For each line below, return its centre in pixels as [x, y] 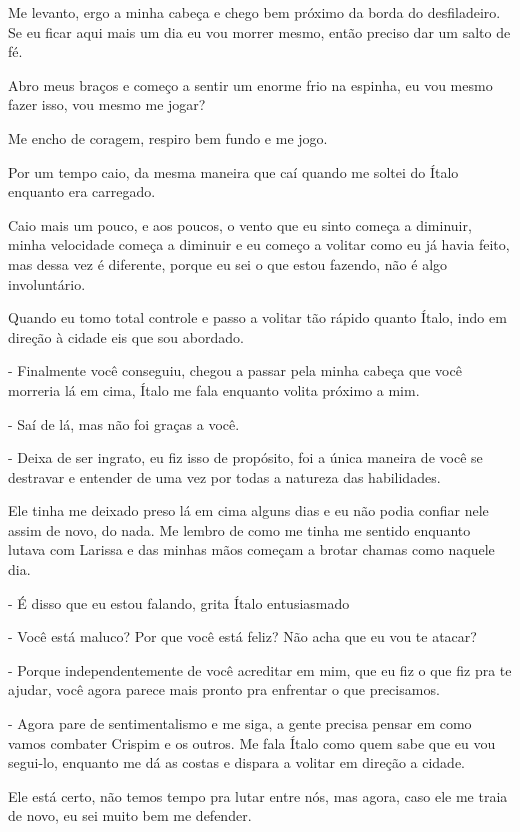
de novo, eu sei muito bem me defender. [130, 815]
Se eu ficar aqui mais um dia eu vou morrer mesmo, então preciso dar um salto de [259, 31]
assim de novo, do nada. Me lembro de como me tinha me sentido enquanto [239, 529]
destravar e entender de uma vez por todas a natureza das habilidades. [224, 476]
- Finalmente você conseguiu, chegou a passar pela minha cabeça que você [235, 370]
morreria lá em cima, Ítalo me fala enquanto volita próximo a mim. [214, 389]
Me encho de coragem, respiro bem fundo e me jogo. [168, 137]
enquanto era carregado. [82, 191]
